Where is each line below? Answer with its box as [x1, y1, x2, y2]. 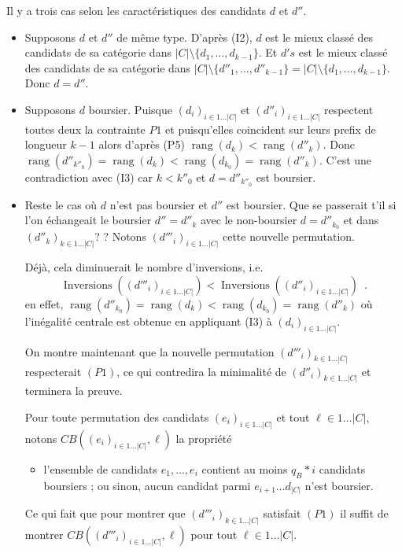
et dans [343, 212, 379, 228]
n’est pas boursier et [109, 196, 208, 212]
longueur [24, 136, 67, 153]
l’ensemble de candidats [43, 460, 158, 477]
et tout [276, 408, 310, 425]
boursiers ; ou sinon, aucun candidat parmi [43, 477, 251, 493]
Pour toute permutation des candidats [24, 408, 209, 425]
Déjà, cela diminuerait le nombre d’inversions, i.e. [24, 259, 264, 275]
